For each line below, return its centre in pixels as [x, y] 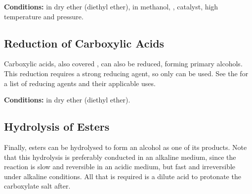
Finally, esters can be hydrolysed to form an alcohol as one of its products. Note [126, 147]
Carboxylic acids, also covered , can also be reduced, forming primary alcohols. [123, 64]
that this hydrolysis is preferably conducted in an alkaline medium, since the [120, 157]
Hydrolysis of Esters [57, 126]
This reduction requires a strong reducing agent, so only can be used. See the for [126, 73]
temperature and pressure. [44, 16]
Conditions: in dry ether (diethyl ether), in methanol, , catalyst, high [111, 6]
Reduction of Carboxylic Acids [84, 43]
